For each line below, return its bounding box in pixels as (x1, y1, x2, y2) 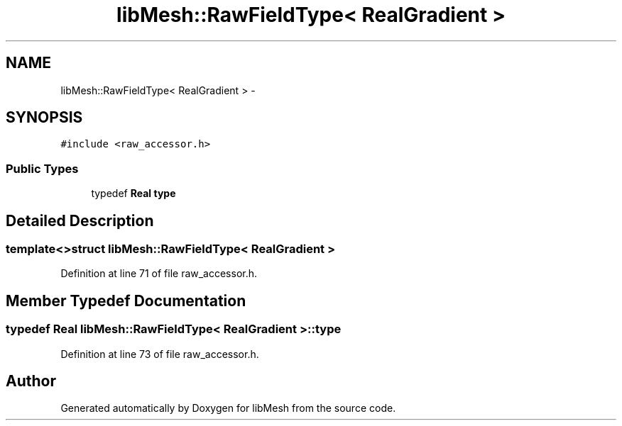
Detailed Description (6, 211, 154, 230)
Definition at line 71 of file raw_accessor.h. (60, 267, 258, 280)
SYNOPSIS (6, 108, 83, 127)
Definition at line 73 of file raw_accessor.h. (60, 347, 259, 360)
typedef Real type (91, 187, 176, 200)
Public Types (6, 161, 79, 176)
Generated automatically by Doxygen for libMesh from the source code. (60, 402, 396, 415)
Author (6, 372, 56, 391)
